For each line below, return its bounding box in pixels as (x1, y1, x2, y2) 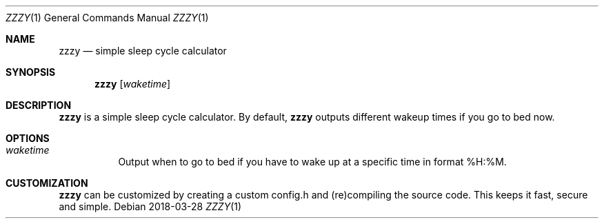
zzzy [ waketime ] (94, 78, 171, 90)
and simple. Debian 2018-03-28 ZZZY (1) (59, 201, 242, 212)
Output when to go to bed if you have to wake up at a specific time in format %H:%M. (118, 156, 507, 167)
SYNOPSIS (6, 66, 56, 78)
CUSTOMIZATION (6, 177, 88, 189)
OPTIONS (6, 132, 50, 144)
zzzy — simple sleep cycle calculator (59, 45, 227, 57)
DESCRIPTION (6, 99, 72, 111)
